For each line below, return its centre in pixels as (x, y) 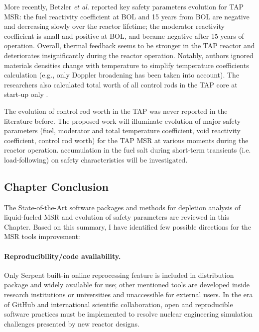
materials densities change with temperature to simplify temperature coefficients (127, 65)
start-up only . (26, 94)
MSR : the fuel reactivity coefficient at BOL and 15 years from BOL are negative (127, 16)
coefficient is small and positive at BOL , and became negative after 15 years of (124, 36)
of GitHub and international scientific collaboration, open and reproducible (119, 304)
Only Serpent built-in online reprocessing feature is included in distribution (119, 275)
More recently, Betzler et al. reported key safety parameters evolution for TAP (124, 6)
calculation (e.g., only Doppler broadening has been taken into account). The (122, 75)
